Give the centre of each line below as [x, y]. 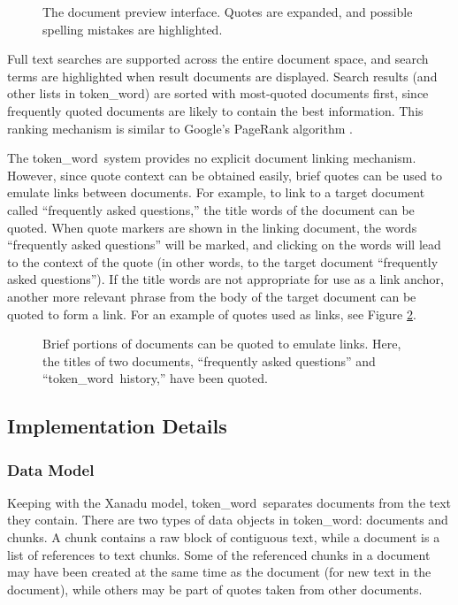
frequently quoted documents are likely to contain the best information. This [215, 110]
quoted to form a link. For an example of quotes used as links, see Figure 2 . [212, 314]
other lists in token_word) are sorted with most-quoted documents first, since [218, 93]
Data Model [51, 469]
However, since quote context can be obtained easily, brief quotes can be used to [225, 175]
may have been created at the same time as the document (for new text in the [219, 572]
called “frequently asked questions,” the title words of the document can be [211, 209]
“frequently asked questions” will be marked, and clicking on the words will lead [224, 245]
